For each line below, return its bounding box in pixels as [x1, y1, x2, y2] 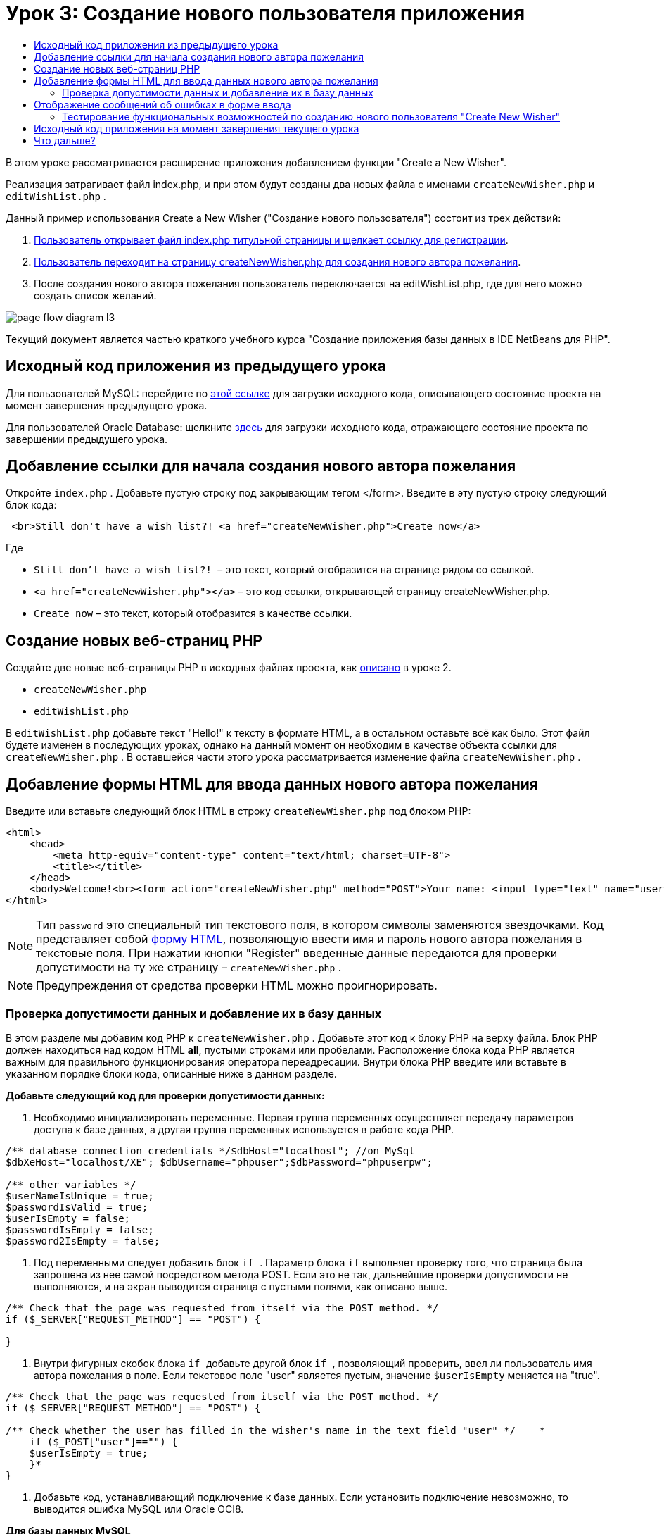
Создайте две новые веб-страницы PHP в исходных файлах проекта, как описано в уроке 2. [6, 661, 452, 674]
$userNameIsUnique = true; [6, 1190, 154, 1202]
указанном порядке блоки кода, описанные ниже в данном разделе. [6, 1067, 337, 1080]
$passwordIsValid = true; [6, 1201, 148, 1213]
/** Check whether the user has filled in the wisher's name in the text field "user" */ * [6, 1424, 546, 1436]
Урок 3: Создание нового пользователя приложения [6, 1, 525, 25]
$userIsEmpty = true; [29, 1447, 148, 1459]
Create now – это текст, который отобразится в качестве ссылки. [34, 607, 352, 620]
